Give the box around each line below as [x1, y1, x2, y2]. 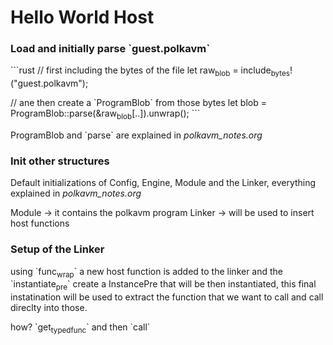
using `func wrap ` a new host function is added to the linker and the [10, 265, 284, 280]
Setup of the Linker [10, 242, 105, 256]
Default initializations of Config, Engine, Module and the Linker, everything [10, 177, 317, 189]
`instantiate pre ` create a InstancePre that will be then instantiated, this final [10, 278, 317, 293]
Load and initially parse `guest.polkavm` [10, 42, 211, 56]
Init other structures [10, 154, 110, 168]
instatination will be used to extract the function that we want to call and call [10, 291, 324, 303]
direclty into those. [10, 302, 88, 314]
